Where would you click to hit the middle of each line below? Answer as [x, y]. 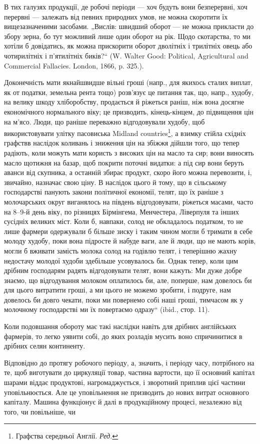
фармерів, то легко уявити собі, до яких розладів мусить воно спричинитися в [123, 336]
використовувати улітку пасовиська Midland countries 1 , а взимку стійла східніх [125, 132]
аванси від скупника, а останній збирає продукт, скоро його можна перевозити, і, [128, 172]
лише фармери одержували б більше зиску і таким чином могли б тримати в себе [128, 231]
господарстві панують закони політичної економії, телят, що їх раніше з [114, 192]
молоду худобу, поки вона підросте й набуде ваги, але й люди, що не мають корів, [130, 241]
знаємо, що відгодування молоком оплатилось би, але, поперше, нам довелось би [128, 280]
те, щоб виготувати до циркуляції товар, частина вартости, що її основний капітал [129, 372]
